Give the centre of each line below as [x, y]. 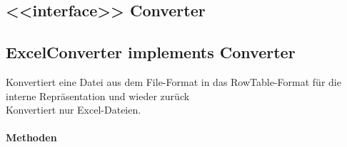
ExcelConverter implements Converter [151, 52]
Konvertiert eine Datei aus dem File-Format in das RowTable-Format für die [173, 81]
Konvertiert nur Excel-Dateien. [74, 110]
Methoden [31, 137]
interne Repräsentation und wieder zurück [98, 96]
